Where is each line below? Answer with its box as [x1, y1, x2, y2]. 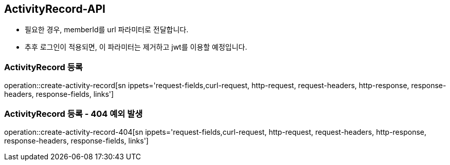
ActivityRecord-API [4, 3, 105, 15]
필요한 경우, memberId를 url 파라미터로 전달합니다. [25, 25, 189, 34]
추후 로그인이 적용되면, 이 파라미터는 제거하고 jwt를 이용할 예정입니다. [25, 43, 247, 52]
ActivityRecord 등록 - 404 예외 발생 [4, 108, 143, 119]
